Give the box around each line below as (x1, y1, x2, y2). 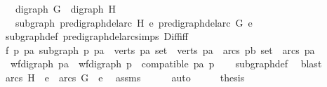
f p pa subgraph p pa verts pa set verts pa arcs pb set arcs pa (5, 42, 315, 57)
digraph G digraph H (15, 1, 116, 15)
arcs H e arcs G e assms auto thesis (5, 69, 245, 84)
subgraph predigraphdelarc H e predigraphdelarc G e (15, 15, 253, 29)
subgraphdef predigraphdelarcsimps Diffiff (5, 29, 189, 43)
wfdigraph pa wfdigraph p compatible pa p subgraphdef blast (10, 56, 322, 71)
